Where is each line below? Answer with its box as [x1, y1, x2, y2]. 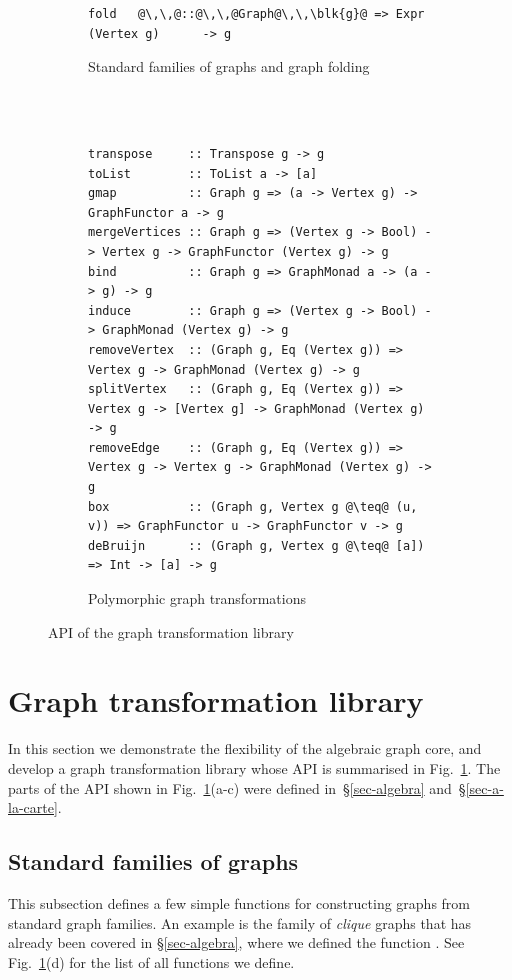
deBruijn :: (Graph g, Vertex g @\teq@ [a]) [88, 538, 425, 553]
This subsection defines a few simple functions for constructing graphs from [8, 892, 470, 913]
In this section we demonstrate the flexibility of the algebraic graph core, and [8, 738, 482, 759]
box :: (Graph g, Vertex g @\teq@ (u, [88, 499, 418, 514]
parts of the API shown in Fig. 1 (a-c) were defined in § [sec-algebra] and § [8, 777, 466, 798]
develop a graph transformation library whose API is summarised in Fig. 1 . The [8, 757, 501, 778]
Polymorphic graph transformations [88, 588, 306, 609]
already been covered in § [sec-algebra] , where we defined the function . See [8, 932, 465, 953]
